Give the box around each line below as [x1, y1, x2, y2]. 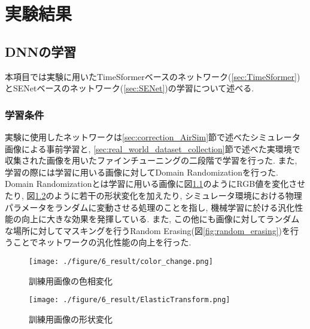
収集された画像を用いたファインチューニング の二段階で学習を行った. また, [5, 154, 297, 167]
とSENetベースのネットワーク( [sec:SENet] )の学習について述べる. [5, 82, 254, 94]
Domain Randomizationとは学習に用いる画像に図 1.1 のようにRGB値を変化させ [5, 177, 306, 190]
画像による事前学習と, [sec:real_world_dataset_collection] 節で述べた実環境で [5, 142, 300, 155]
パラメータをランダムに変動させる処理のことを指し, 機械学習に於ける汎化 [5, 201, 295, 213]
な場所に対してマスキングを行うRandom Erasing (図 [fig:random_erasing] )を [5, 224, 291, 236]
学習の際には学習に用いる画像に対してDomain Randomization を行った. [5, 165, 278, 178]
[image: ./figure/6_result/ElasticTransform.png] [29, 296, 230, 305]
